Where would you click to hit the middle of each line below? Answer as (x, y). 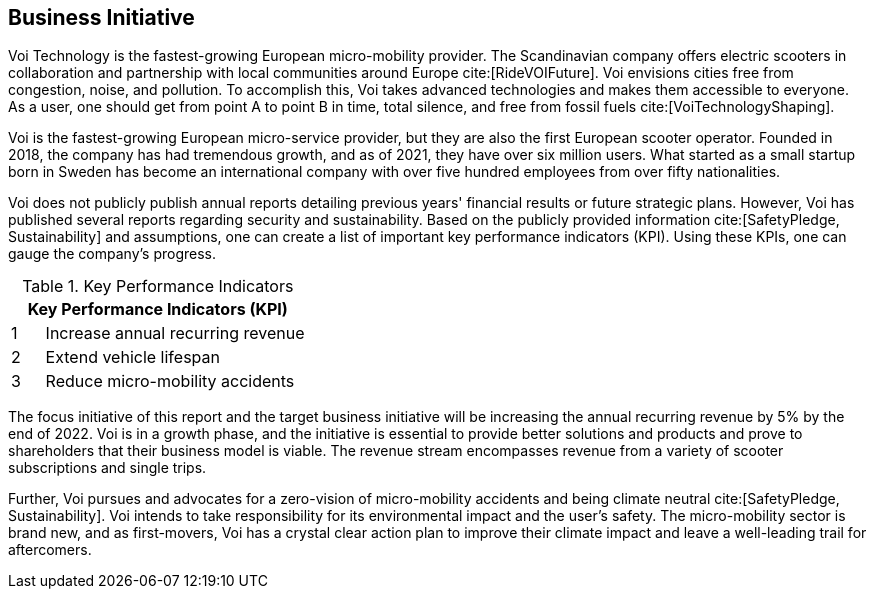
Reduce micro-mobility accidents (170, 381)
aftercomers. (50, 550)
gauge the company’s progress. (112, 254)
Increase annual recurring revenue (175, 333)
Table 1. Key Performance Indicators (158, 286)
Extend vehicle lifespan (132, 357)
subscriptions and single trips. (107, 468)
